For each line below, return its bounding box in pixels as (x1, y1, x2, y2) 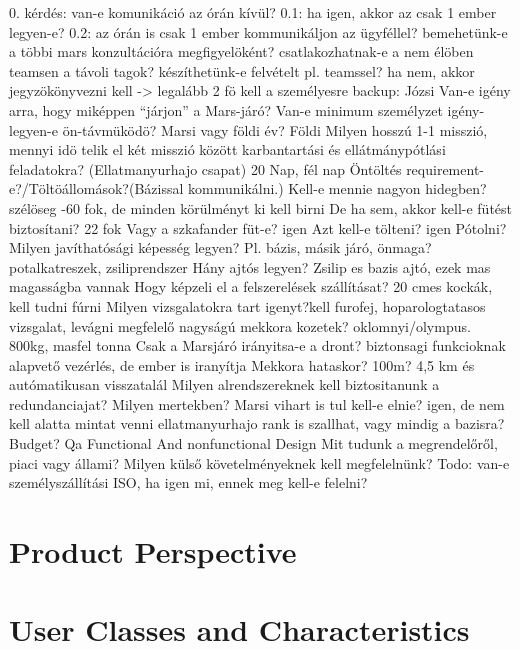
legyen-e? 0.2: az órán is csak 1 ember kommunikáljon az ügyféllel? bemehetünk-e (9, 21, 508, 42)
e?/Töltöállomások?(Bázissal (9, 178, 184, 199)
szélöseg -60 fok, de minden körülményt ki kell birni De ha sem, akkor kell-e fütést (9, 197, 513, 218)
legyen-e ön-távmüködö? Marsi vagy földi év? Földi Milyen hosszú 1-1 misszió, (9, 119, 488, 140)
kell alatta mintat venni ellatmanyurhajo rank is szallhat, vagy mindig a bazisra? (9, 413, 505, 434)
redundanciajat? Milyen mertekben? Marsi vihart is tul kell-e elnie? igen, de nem (9, 393, 505, 414)
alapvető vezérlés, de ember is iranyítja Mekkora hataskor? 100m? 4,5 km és (9, 354, 475, 375)
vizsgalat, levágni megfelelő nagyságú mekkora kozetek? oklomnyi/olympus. (9, 315, 471, 336)
